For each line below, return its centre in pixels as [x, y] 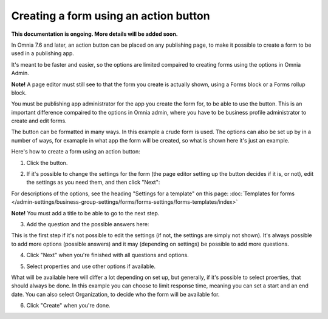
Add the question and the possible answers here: [88, 224]
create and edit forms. [39, 121]
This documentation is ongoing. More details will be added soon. [95, 34]
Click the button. [47, 163]
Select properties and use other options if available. [91, 266]
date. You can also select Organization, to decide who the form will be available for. [115, 294]
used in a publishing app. [43, 53]
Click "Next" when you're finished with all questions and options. [108, 255]
